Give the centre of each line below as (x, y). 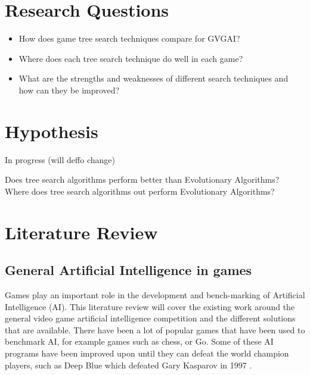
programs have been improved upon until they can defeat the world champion (147, 353)
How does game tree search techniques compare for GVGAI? (129, 38)
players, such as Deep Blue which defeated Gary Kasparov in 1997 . (128, 365)
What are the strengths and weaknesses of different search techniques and (154, 78)
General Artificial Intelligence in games (128, 270)
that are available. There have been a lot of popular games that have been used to (155, 329)
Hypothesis (52, 131)
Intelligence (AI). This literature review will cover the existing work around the (150, 306)
